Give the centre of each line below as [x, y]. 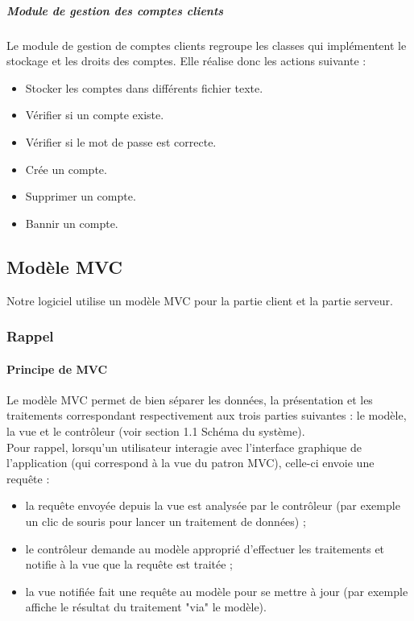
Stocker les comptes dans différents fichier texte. [144, 87]
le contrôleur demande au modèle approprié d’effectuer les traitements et [205, 548]
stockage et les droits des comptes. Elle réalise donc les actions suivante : [186, 61]
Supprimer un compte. [81, 196]
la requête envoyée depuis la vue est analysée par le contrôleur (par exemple [213, 505]
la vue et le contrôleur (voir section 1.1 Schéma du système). [156, 431]
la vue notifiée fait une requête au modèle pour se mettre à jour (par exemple [217, 591]
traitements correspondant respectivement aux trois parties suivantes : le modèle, [207, 415]
